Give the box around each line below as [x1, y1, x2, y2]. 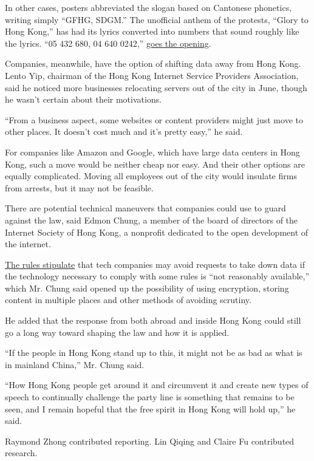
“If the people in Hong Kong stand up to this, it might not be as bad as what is [5, 346, 302, 359]
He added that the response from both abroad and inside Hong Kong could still [5, 314, 301, 327]
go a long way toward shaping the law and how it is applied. [5, 326, 230, 338]
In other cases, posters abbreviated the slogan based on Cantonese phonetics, [5, 1, 292, 13]
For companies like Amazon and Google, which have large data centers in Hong [5, 145, 300, 158]
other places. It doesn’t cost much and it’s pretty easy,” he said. [5, 125, 243, 138]
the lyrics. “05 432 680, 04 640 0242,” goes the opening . [5, 36, 211, 49]
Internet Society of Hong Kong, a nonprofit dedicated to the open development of [5, 225, 309, 238]
